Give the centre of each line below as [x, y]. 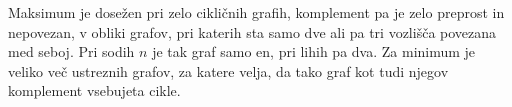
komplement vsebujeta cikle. [94, 90]
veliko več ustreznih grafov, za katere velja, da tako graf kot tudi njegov [228, 70]
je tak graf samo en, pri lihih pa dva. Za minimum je [314, 51]
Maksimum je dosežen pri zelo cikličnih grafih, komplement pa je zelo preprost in [256, 12]
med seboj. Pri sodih [71, 51]
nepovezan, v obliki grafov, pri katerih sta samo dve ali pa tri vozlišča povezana [252, 31]
